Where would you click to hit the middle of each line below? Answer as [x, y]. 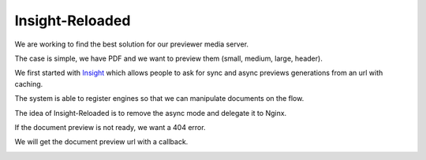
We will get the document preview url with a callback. [101, 142]
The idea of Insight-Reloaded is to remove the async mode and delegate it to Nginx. [151, 113]
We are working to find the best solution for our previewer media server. [131, 44]
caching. [29, 84]
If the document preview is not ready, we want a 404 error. [110, 127]
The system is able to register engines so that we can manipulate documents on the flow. [159, 99]
